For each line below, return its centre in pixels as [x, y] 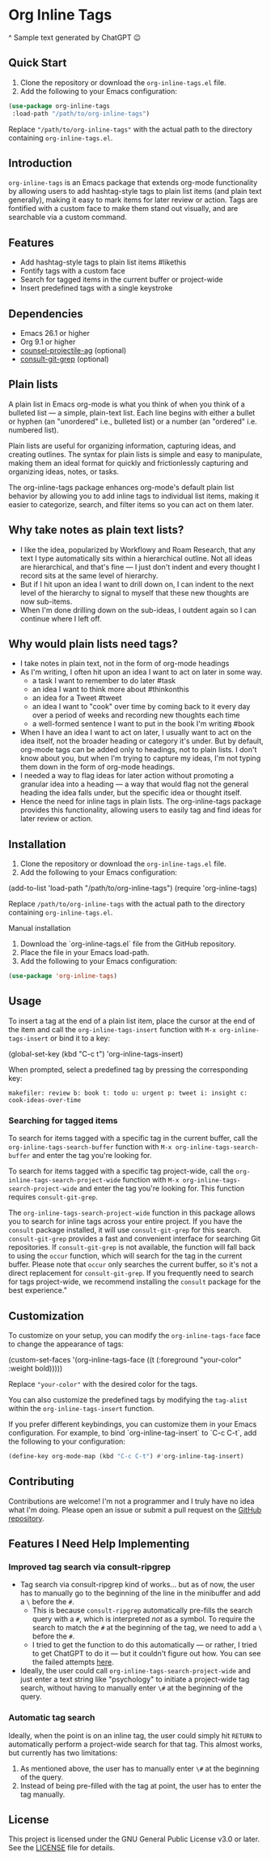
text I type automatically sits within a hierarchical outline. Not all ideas [136, 558]
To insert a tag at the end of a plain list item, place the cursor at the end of [132, 1021]
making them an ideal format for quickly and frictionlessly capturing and [129, 463]
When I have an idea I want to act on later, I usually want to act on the [136, 733]
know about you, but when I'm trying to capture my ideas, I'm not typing [140, 758]
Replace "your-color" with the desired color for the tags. [103, 1384]
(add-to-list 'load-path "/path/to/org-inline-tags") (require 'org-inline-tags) [133, 888]
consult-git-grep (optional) [64, 359]
